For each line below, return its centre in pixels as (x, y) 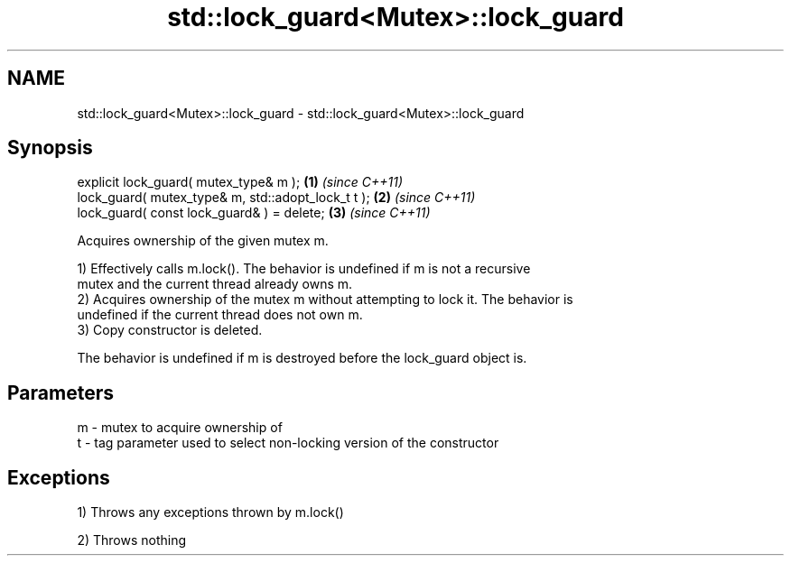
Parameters (60, 392)
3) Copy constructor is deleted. (170, 330)
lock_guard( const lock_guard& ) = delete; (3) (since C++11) (254, 213)
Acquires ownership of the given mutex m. (203, 241)
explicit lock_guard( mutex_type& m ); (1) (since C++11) (240, 182)
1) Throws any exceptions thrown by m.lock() (210, 512)
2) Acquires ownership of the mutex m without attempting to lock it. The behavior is (325, 300)
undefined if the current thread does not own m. (220, 315)
